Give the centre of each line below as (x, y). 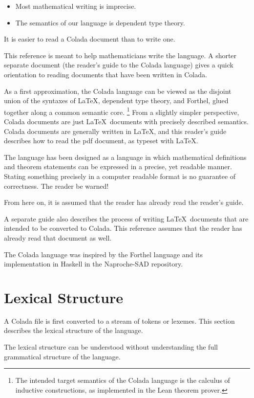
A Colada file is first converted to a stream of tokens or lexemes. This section (119, 321)
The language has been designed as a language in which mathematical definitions (125, 157)
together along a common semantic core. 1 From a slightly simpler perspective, (122, 111)
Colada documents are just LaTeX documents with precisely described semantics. (126, 121)
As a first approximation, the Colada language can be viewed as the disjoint (118, 91)
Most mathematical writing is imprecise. (76, 6)
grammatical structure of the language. (62, 356)
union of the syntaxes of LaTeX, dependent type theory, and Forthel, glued (116, 100)
